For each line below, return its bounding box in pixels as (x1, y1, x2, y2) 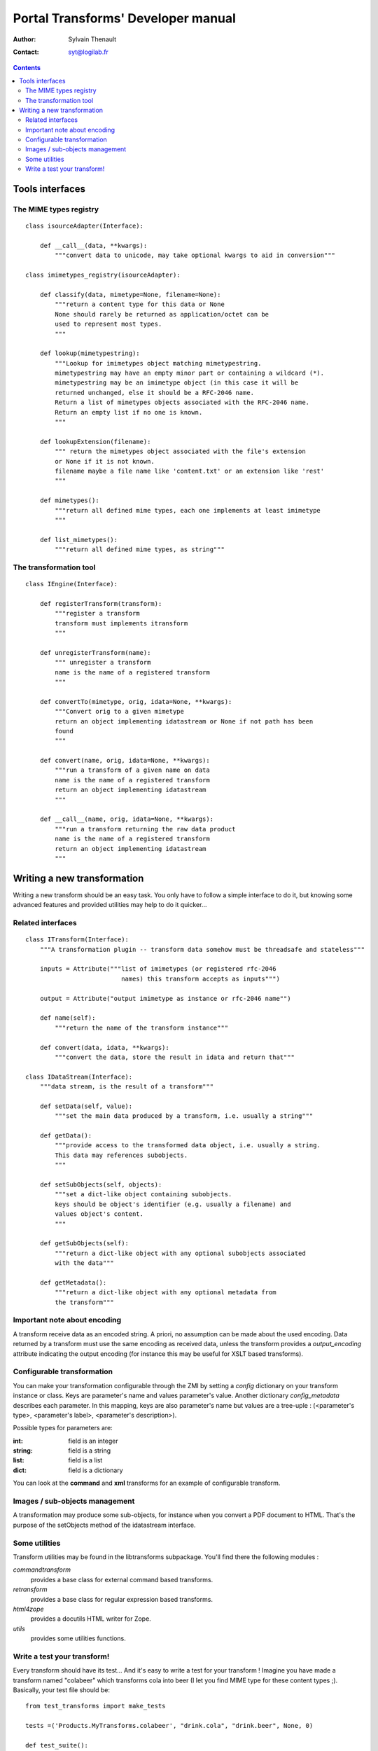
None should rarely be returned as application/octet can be (55, 310, 269, 318)
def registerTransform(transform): (39, 600, 162, 607)
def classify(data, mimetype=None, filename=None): (39, 291, 221, 298)
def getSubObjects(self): (39, 1240, 129, 1247)
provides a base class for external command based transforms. (30, 1575, 213, 1584)
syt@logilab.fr (68, 48, 108, 56)
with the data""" (55, 1259, 115, 1267)
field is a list (68, 1456, 103, 1465)
